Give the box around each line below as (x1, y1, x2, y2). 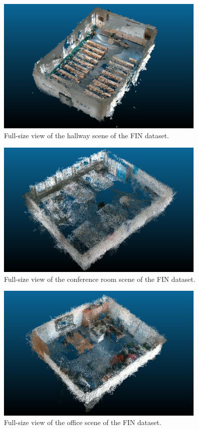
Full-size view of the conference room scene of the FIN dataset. (4, 273, 196, 284)
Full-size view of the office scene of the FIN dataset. (4, 417, 162, 428)
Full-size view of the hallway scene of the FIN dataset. (4, 130, 169, 140)
